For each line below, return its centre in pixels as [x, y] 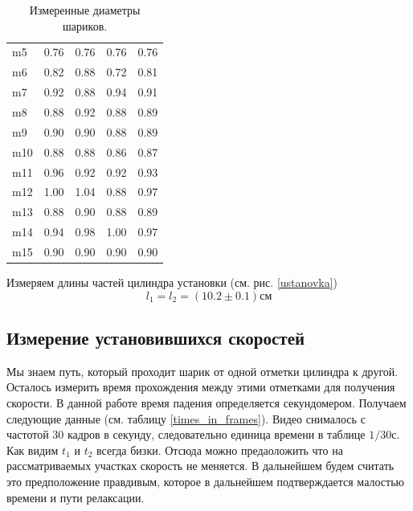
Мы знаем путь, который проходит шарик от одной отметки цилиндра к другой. [202, 371]
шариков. [85, 25]
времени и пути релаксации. [76, 497]
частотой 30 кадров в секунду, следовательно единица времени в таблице [186, 434]
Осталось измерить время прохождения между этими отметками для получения [201, 387]
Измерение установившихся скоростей [156, 337]
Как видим [33, 450]
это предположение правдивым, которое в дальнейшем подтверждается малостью [205, 481]
